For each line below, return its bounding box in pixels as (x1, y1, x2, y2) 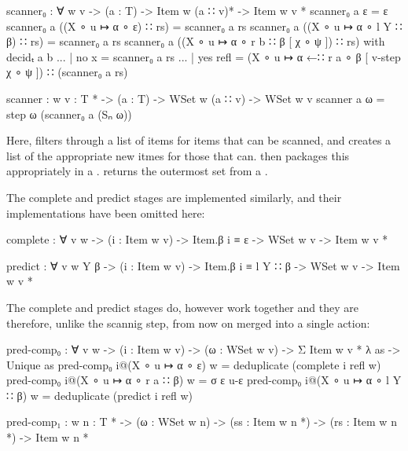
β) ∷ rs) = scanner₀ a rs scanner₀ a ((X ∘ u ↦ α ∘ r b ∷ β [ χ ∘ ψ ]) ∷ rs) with (6, 33, 385, 49)
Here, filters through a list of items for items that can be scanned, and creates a (6, 132, 391, 148)
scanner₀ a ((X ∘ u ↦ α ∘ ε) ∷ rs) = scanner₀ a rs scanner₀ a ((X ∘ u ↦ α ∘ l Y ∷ (6, 17, 402, 34)
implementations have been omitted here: (6, 204, 205, 221)
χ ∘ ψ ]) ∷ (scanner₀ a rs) (6, 64, 128, 80)
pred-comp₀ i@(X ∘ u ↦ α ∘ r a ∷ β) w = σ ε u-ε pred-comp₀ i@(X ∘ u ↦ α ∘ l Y (6, 372, 402, 388)
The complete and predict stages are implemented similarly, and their (6, 189, 342, 205)
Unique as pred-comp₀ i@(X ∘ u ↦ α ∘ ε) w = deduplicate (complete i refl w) (6, 356, 381, 372)
